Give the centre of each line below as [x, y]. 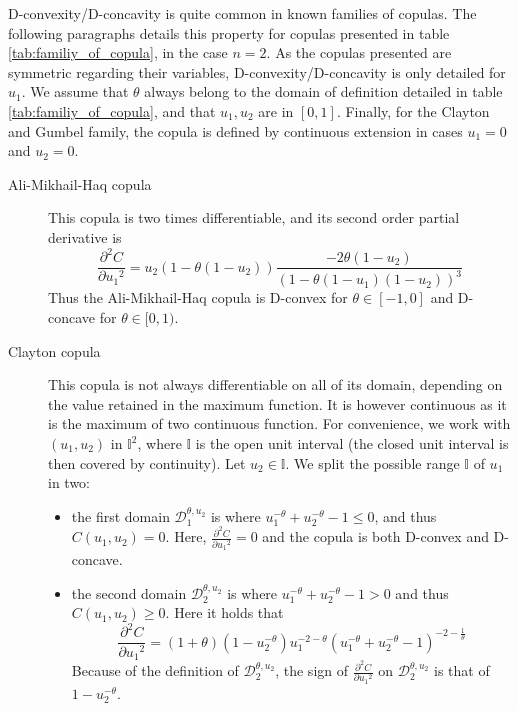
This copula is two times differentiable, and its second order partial [254, 217]
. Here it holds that [224, 612]
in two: [69, 482]
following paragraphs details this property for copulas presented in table [229, 32]
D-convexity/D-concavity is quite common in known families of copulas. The [242, 13]
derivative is [85, 236]
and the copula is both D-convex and [375, 536]
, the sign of [312, 670]
